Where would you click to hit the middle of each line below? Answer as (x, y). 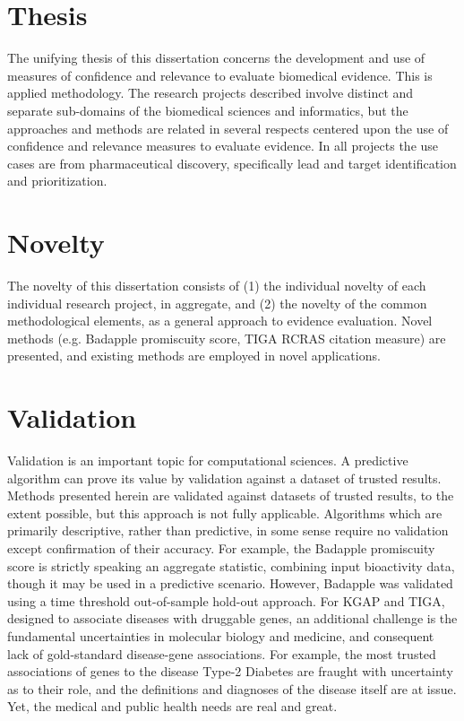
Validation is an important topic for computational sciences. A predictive (208, 460)
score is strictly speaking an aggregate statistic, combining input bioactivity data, (231, 565)
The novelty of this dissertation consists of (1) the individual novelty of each (217, 285)
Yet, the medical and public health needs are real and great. (172, 706)
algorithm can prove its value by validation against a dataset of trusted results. (224, 478)
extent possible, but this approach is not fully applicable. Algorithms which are (225, 513)
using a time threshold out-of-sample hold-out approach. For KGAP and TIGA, (226, 600)
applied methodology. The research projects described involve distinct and (211, 93)
